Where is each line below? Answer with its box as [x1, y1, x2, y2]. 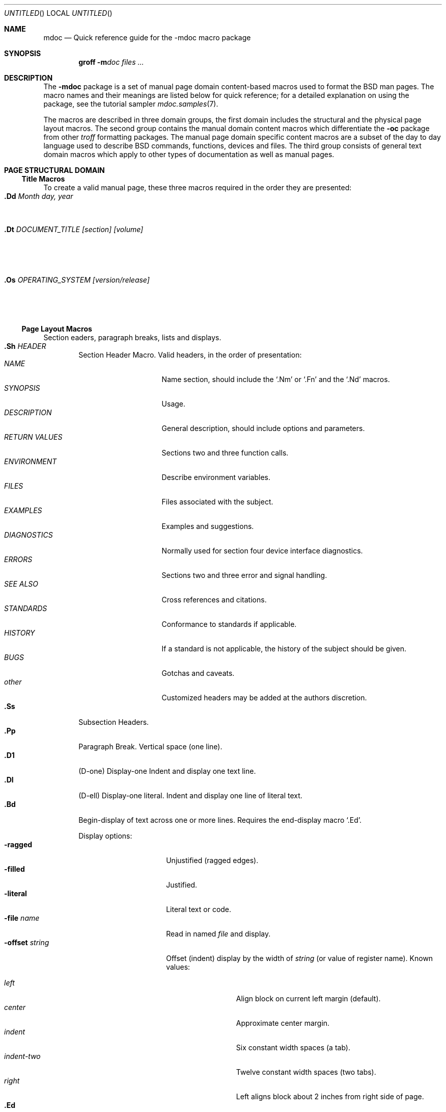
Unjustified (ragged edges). [166, 856, 259, 865]
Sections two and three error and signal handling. [161, 571, 327, 579]
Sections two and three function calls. [161, 448, 289, 457]
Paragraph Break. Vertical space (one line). [78, 742, 222, 751]
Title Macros [21, 174, 65, 183]
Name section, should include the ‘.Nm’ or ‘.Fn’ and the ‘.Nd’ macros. [161, 375, 390, 384]
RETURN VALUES [4, 433, 63, 441]
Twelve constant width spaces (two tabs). [236, 1068, 376, 1076]
